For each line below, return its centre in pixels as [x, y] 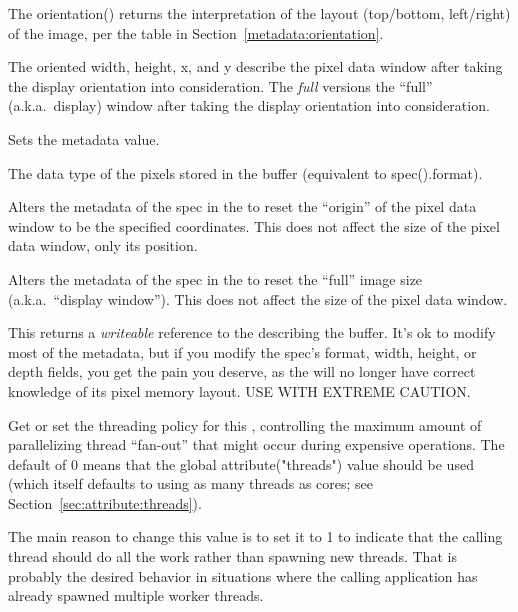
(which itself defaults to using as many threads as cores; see [191, 483]
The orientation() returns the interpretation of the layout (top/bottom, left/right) [259, 13]
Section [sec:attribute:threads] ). [105, 502]
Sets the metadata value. [84, 138]
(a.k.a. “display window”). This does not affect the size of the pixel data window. [258, 298]
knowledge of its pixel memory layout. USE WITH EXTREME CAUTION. [239, 390]
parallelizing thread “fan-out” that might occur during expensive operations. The [256, 444]
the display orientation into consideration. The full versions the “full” [220, 85]
